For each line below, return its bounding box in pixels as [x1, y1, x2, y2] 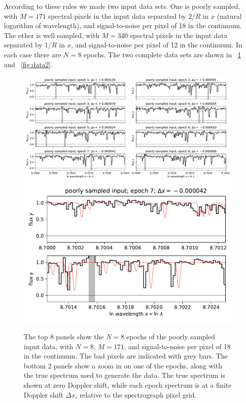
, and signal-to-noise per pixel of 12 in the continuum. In [71, 40, 243, 50]
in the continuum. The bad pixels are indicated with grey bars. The [24, 351, 228, 361]
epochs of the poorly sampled [126, 331, 215, 341]
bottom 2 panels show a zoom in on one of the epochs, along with [24, 360, 222, 370]
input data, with [24, 341, 73, 351]
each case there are [4, 49, 61, 59]
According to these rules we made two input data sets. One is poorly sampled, [4, 1, 240, 11]
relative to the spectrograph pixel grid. [79, 389, 197, 400]
